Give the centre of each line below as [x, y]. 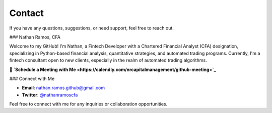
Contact [26, 13]
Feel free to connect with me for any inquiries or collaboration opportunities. [88, 104]
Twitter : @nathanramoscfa [50, 94]
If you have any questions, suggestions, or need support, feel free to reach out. [91, 28]
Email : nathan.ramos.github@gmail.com [63, 88]
